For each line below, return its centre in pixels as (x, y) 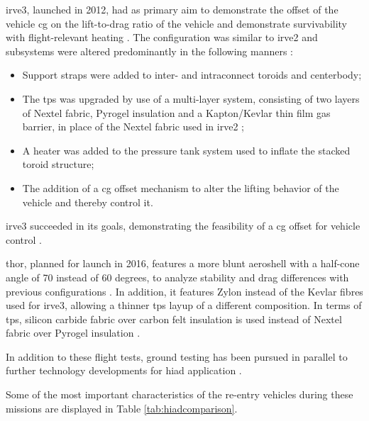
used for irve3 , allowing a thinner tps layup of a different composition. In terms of (184, 305)
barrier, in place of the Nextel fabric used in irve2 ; (133, 127)
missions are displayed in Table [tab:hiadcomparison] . (122, 408)
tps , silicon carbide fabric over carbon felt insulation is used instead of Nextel (174, 319)
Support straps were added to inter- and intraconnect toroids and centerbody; (192, 75)
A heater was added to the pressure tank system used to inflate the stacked (186, 150)
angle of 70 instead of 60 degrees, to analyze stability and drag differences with (177, 277)
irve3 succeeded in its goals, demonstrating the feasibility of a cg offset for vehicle (183, 226)
